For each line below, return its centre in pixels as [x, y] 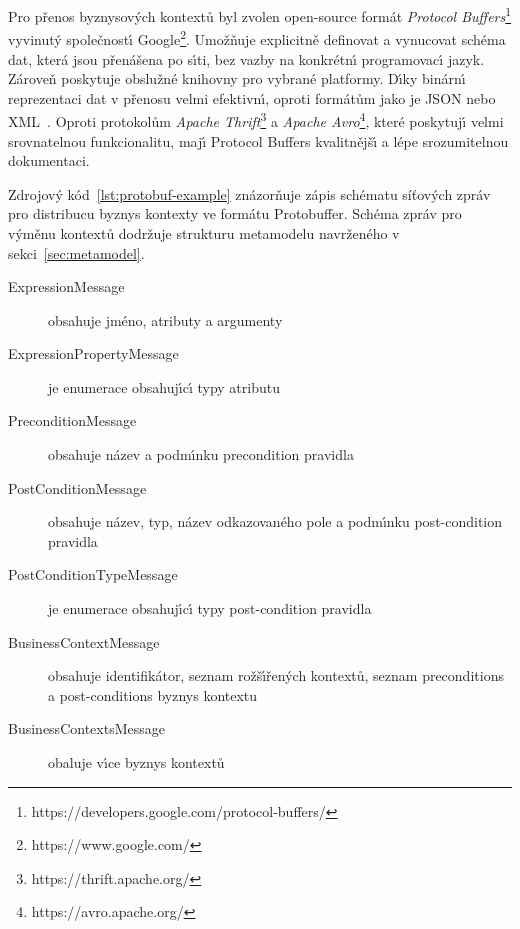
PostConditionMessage [77, 487]
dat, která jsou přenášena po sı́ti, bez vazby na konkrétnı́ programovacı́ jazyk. [246, 58]
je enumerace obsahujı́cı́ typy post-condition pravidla [210, 608]
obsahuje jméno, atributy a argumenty [165, 319]
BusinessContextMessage [84, 641]
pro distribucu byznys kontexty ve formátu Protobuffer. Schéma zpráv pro [235, 213]
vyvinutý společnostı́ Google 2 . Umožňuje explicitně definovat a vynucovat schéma [257, 37]
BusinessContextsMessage [86, 728]
